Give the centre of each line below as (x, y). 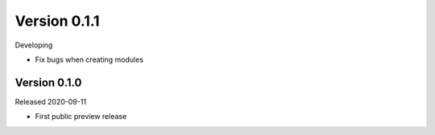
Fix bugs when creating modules (89, 59)
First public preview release (81, 117)
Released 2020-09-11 (51, 101)
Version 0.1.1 (57, 21)
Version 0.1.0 (48, 82)
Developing (34, 45)
